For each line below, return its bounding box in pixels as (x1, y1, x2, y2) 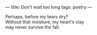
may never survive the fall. (5, 24, 60, 30)
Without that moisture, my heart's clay (5, 19, 84, 25)
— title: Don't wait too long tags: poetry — (5, 4, 92, 10)
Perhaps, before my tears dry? (5, 14, 68, 19)
